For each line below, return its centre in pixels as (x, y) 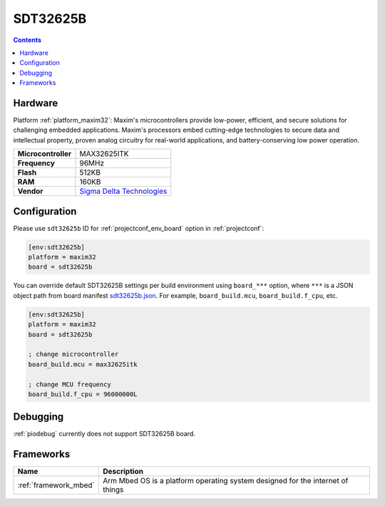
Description (123, 472)
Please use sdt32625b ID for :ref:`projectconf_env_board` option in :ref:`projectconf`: (139, 228)
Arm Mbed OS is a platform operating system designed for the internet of (225, 481)
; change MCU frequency (70, 384)
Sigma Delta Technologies (123, 191)
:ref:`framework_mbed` (56, 485)
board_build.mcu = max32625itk (83, 364)
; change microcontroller (73, 354)
